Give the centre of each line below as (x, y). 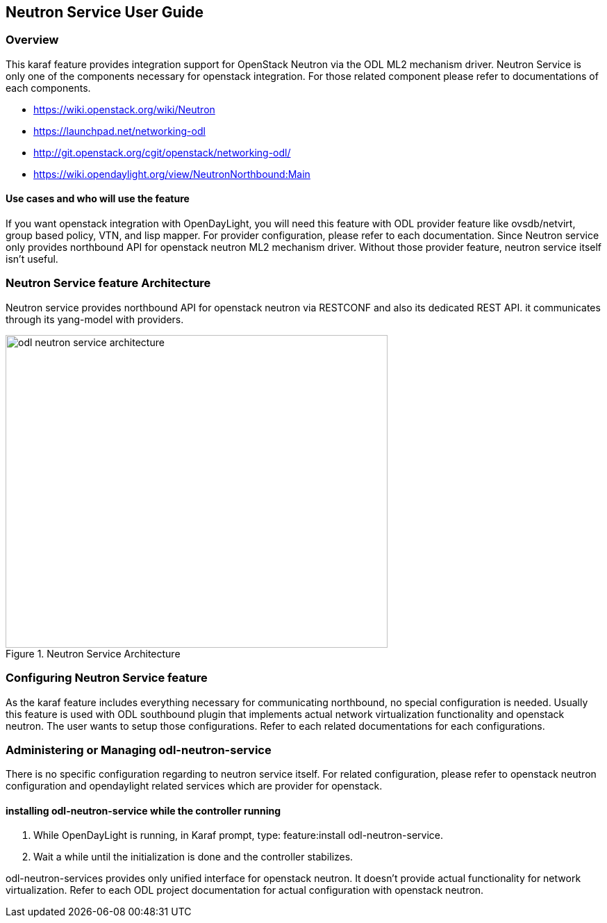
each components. (48, 88)
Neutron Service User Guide (105, 12)
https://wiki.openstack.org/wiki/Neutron (124, 109)
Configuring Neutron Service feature (107, 678)
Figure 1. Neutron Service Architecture (93, 653)
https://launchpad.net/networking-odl (119, 131)
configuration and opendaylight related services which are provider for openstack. (194, 786)
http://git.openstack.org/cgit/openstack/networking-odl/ (162, 152)
